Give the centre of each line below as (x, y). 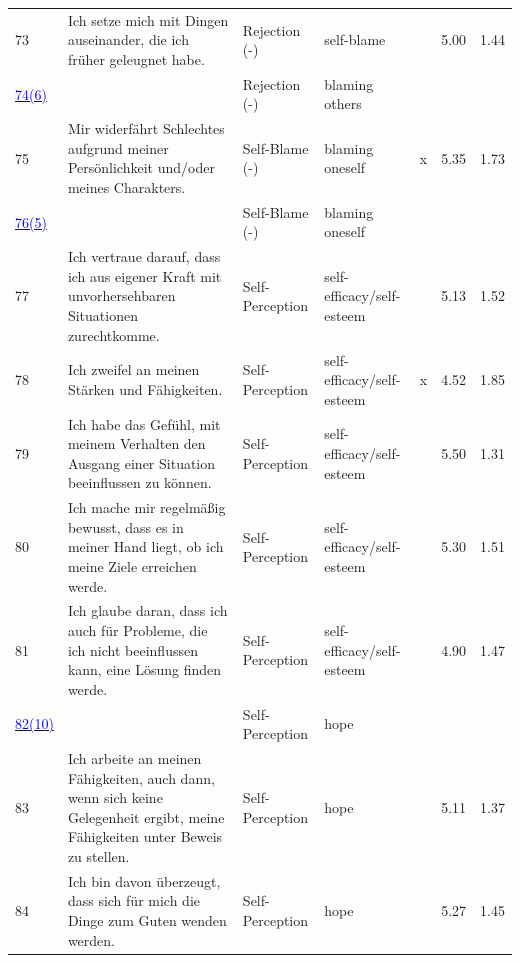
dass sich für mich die (133, 900)
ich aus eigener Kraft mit (144, 275)
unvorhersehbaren (121, 295)
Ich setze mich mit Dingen (148, 19)
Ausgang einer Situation (141, 462)
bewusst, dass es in (125, 526)
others (343, 103)
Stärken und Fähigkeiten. (145, 388)
